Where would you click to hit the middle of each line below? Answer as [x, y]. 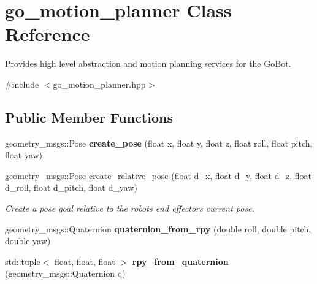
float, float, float [85, 261]
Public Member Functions [89, 117]
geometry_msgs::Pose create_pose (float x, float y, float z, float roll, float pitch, [159, 143]
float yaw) [24, 155]
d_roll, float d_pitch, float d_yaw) [71, 187]
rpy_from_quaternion [180, 261]
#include [22, 84]
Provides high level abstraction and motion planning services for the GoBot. [148, 63]
